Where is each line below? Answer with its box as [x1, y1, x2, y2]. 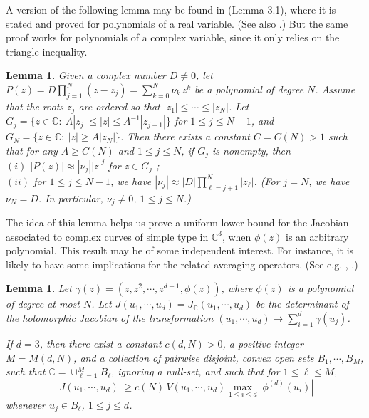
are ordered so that [78, 98, 160, 113]
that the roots [6, 98, 64, 113]
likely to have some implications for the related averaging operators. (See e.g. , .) [6, 256, 358, 271]
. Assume [315, 81, 355, 96]
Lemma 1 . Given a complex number [6, 68, 166, 83]
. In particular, [38, 190, 103, 205]
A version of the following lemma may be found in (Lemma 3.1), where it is [6, 2, 336, 16]
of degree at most [6, 296, 80, 311]
